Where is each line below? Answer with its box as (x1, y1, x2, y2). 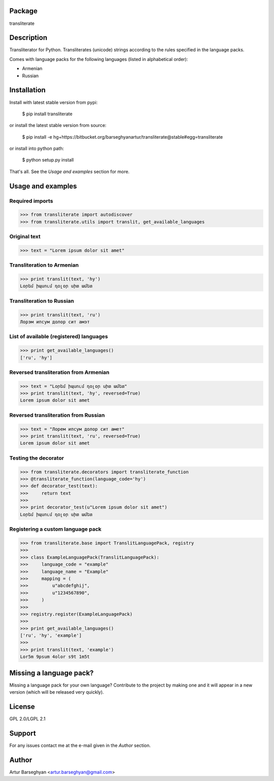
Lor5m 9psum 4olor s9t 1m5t (20, 654, 90, 660)
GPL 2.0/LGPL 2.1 (9, 716, 46, 722)
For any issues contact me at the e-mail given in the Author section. (9, 742, 151, 749)
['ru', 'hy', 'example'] (20, 633, 82, 638)
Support (9, 729, 36, 737)
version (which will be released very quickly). (9, 689, 104, 695)
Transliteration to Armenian (9, 262, 79, 269)
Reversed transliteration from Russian (9, 411, 105, 418)
